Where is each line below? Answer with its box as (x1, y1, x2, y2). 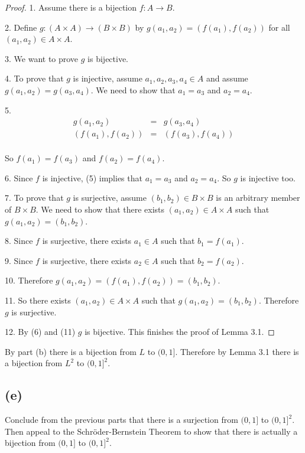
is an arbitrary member (216, 191, 300, 204)
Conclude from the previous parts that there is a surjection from (5, 413, 238, 426)
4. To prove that (5, 72, 64, 84)
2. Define (5, 21, 37, 33)
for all (268, 21, 290, 33)
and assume (206, 72, 248, 84)
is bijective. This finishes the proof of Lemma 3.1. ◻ (85, 325, 275, 338)
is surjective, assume (73, 191, 147, 204)
